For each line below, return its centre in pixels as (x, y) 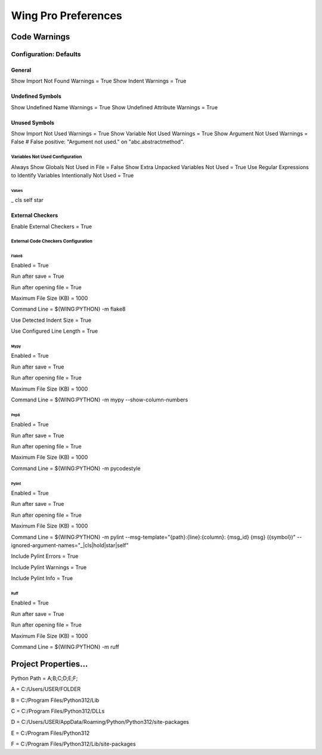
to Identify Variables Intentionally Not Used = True (72, 176)
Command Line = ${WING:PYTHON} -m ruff (65, 647)
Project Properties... (49, 664)
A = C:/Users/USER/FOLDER (46, 689)
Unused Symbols (33, 122)
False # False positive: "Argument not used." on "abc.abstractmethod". (98, 142)
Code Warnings (41, 37)
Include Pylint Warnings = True (49, 567)
